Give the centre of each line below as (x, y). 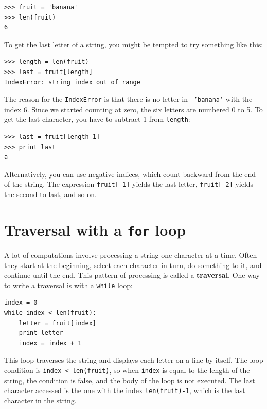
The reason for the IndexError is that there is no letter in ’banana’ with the (128, 99)
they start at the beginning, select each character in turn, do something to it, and (133, 265)
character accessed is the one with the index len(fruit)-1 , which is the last (125, 390)
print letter (41, 333)
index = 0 (21, 303)
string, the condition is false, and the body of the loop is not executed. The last (130, 380)
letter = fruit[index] (57, 323)
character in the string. (40, 400)
